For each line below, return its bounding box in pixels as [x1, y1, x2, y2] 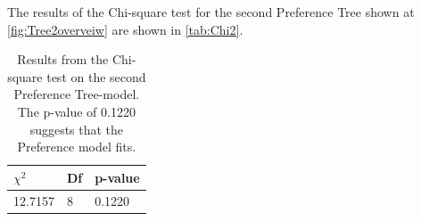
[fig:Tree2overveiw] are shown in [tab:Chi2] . [7, 20, 244, 38]
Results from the [17, 50, 109, 69]
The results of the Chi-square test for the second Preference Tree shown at [7, 3, 415, 20]
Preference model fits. [17, 137, 136, 156]
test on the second [46, 67, 146, 86]
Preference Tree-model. [13, 85, 140, 103]
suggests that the [29, 119, 124, 138]
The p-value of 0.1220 [17, 102, 136, 120]
